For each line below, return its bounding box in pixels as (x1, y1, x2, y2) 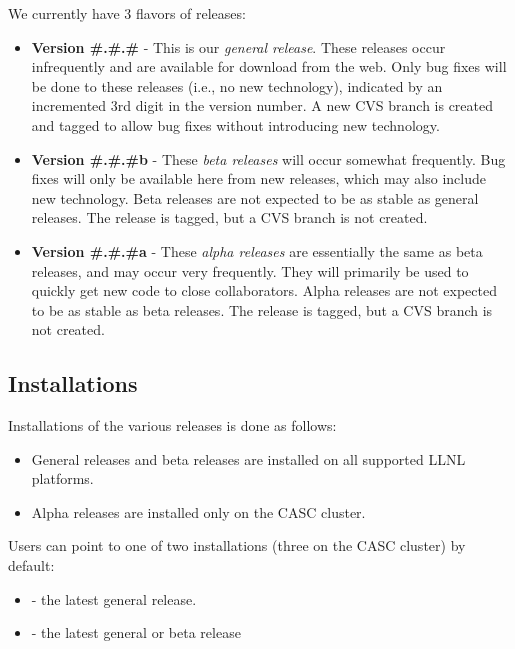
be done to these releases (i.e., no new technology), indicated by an (31, 75, 443, 96)
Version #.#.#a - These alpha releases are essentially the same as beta (31, 240, 483, 261)
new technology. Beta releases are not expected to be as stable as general (31, 187, 479, 208)
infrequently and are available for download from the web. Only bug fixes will (31, 56, 507, 77)
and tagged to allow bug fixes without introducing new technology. (31, 114, 440, 135)
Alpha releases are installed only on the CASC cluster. (31, 501, 366, 522)
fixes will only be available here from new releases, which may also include (31, 168, 487, 189)
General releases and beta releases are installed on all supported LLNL (31, 448, 466, 469)
